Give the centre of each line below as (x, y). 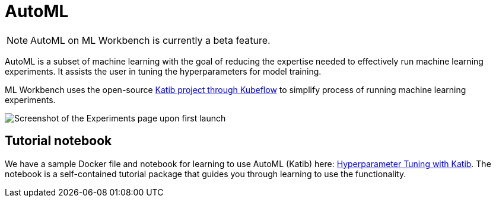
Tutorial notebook (58, 141)
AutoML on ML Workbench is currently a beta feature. (150, 40)
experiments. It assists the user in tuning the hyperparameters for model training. (163, 71)
